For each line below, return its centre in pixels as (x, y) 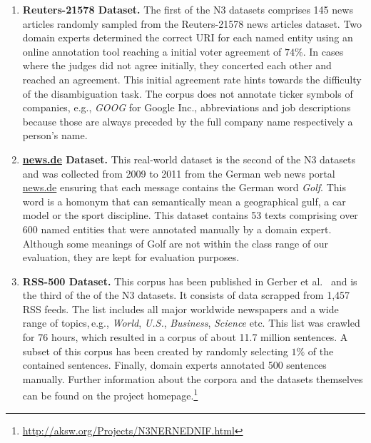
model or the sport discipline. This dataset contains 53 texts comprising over (190, 215)
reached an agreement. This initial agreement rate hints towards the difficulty (192, 79)
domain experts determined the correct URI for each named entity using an (188, 37)
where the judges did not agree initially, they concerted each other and (177, 65)
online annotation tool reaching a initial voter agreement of (152, 51)
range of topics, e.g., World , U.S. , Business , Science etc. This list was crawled (191, 323)
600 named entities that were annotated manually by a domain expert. (177, 229)
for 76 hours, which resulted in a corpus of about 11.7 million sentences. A (185, 337)
